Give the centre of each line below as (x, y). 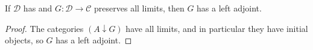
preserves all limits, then (139, 8)
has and (38, 8)
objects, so (24, 40)
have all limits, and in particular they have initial (217, 28)
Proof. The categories (44, 28)
